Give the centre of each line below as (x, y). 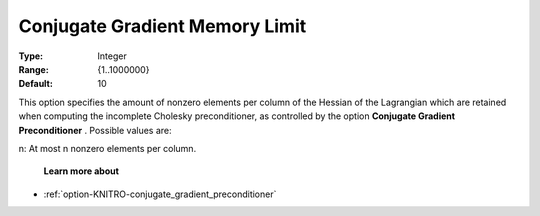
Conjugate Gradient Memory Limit (162, 26)
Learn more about (81, 171)
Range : (33, 69)
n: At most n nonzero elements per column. (107, 148)
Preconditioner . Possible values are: (95, 130)
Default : (36, 84)
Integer (112, 56)
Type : (31, 56)
